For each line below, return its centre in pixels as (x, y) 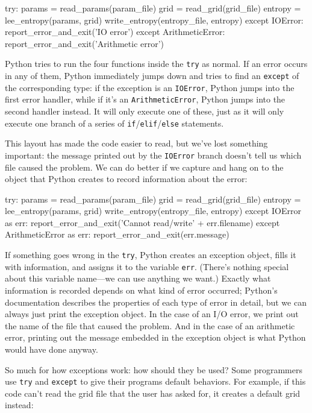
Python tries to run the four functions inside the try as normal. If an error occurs (156, 64)
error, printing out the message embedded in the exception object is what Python (155, 337)
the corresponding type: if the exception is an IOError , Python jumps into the (150, 87)
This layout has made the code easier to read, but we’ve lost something (136, 143)
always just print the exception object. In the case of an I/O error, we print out (152, 314)
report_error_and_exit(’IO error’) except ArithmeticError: (115, 32)
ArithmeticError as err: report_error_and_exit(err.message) (117, 234)
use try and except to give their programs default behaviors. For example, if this (155, 381)
